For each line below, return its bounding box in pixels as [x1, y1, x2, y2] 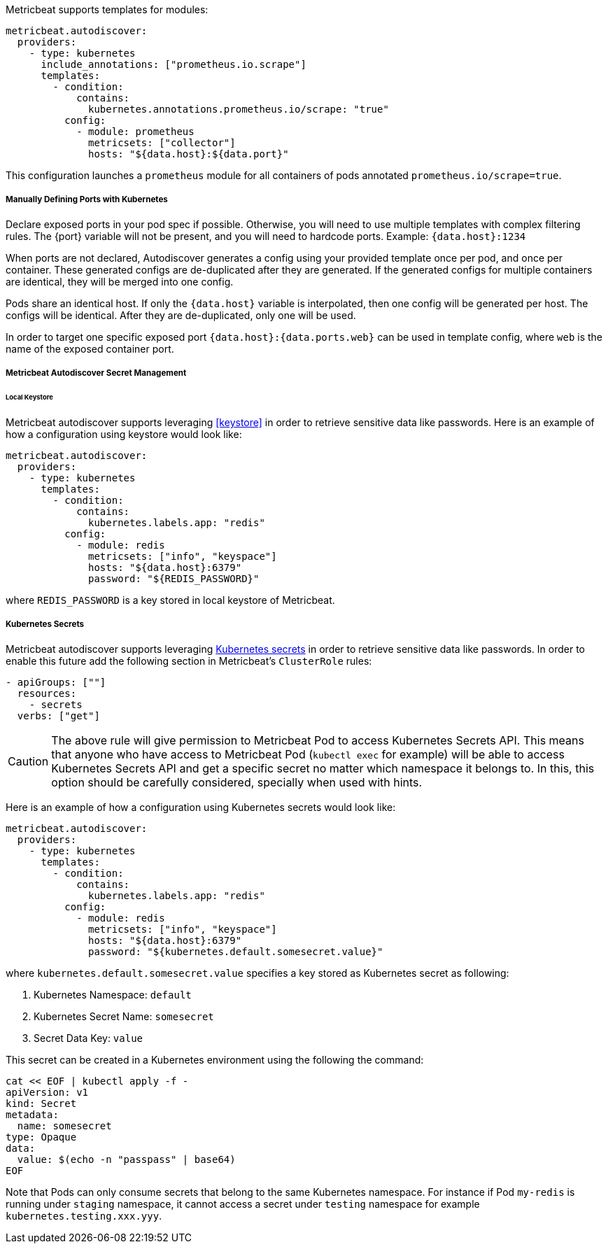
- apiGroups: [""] [6, 676, 106, 688]
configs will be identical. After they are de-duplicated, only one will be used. [6, 309, 356, 321]
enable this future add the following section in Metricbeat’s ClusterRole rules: [6, 654, 372, 667]
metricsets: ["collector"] [88, 137, 236, 148]
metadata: [6, 1108, 59, 1120]
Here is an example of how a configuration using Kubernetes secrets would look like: [6, 800, 396, 813]
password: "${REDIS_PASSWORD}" [88, 572, 260, 584]
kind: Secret [6, 1097, 77, 1109]
